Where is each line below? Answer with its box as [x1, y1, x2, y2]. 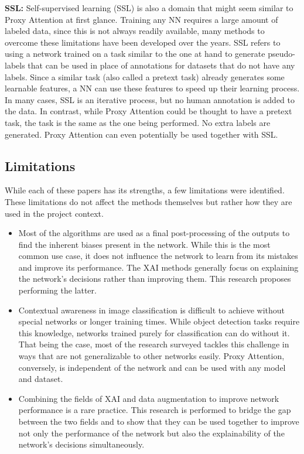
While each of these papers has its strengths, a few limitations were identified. [5, 184, 285, 196]
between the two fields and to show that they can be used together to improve [18, 415, 299, 428]
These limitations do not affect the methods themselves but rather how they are [5, 195, 292, 207]
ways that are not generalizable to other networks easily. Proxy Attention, [18, 350, 285, 362]
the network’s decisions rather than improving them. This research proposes [18, 272, 291, 285]
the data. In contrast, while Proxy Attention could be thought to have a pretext [5, 105, 292, 117]
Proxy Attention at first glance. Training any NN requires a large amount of [5, 13, 278, 25]
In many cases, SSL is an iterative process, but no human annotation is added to [5, 93, 295, 105]
